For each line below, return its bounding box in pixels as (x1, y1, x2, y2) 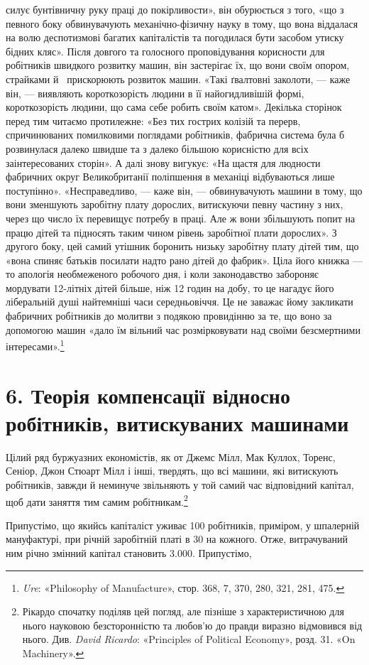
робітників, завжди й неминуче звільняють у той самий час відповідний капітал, (6, 477, 354, 492)
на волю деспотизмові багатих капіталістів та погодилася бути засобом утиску (6, 30, 344, 45)
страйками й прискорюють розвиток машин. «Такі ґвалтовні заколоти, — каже (6, 71, 351, 86)
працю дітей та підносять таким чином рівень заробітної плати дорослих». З (6, 225, 337, 239)
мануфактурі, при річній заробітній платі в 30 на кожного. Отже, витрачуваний (6, 531, 348, 546)
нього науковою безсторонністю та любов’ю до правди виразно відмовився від (22, 617, 363, 632)
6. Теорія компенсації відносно (6, 380, 290, 409)
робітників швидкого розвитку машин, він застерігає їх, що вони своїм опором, (6, 58, 350, 72)
